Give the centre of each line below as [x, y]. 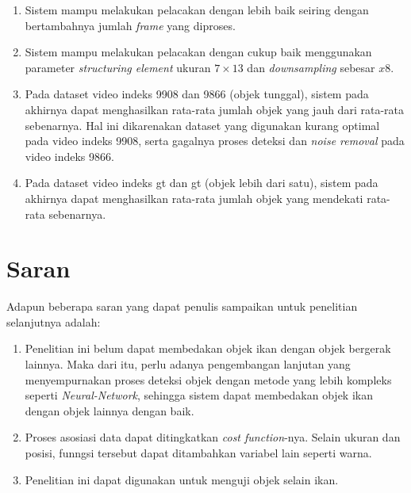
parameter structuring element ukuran [118, 67]
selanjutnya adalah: [54, 321]
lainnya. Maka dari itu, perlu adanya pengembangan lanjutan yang [188, 364]
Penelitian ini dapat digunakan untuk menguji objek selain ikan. [182, 479]
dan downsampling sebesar [311, 67]
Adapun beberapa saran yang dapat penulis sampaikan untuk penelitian [182, 306]
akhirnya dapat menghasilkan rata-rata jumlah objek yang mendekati [194, 198]
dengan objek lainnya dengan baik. [109, 410]
